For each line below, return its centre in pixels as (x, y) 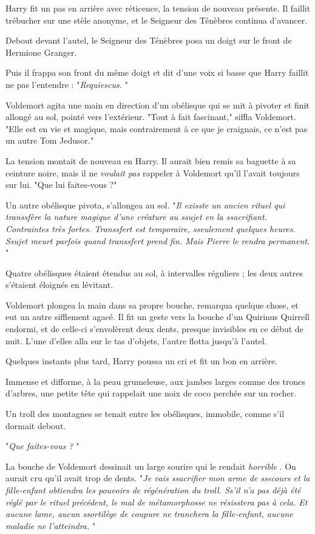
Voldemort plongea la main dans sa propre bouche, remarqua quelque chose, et (152, 305)
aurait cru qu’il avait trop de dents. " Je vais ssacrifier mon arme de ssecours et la (158, 478)
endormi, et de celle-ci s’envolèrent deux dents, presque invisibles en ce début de (154, 329)
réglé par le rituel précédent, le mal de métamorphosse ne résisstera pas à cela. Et (157, 502)
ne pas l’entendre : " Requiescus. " (67, 84)
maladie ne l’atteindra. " (51, 525)
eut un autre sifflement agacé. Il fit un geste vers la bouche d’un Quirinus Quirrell (158, 317)
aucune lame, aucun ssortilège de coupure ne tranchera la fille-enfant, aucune (149, 514)
